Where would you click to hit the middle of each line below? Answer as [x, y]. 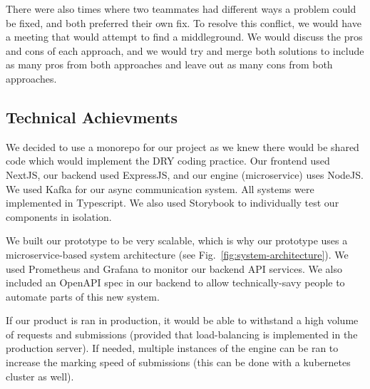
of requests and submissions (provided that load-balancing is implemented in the [182, 334]
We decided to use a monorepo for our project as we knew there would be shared [183, 146]
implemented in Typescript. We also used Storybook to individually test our [173, 203]
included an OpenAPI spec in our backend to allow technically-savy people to [175, 282]
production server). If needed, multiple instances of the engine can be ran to [172, 348]
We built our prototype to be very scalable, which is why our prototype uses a [177, 240]
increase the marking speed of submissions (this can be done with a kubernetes [178, 362]
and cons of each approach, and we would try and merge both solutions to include [185, 50]
